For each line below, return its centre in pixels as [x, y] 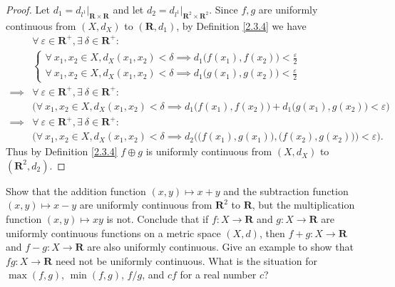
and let [128, 9]
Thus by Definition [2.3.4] [62, 151]
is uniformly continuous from [209, 151]
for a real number [218, 275]
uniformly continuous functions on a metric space [113, 233]
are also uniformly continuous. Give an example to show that [220, 247]
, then [272, 233]
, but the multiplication [303, 205]
